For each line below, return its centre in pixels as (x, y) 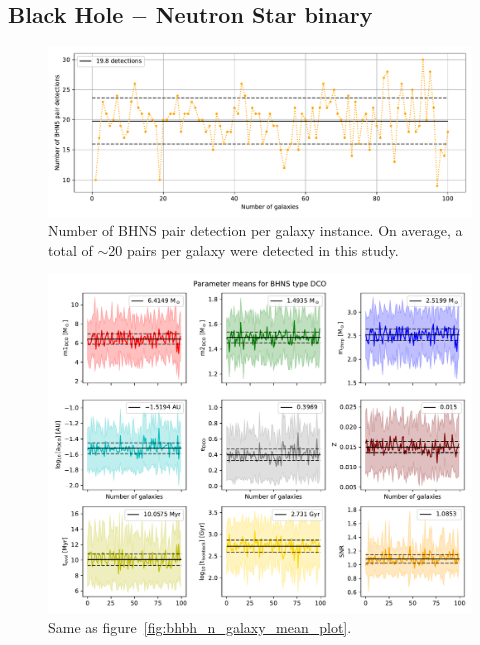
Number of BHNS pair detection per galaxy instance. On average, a (255, 230)
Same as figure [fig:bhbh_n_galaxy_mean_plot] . (200, 627)
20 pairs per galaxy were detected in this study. (253, 249)
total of (70, 249)
